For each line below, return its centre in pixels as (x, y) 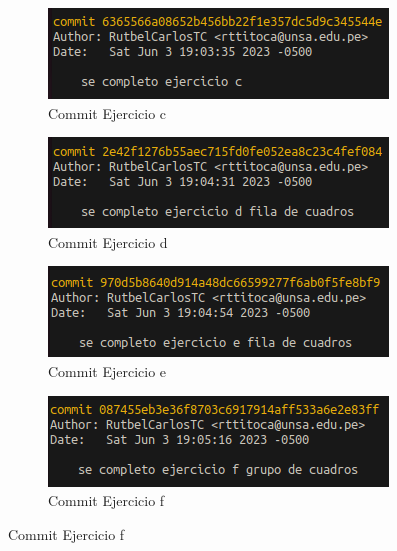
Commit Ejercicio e (107, 370)
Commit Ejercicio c (107, 112)
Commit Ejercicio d (108, 241)
